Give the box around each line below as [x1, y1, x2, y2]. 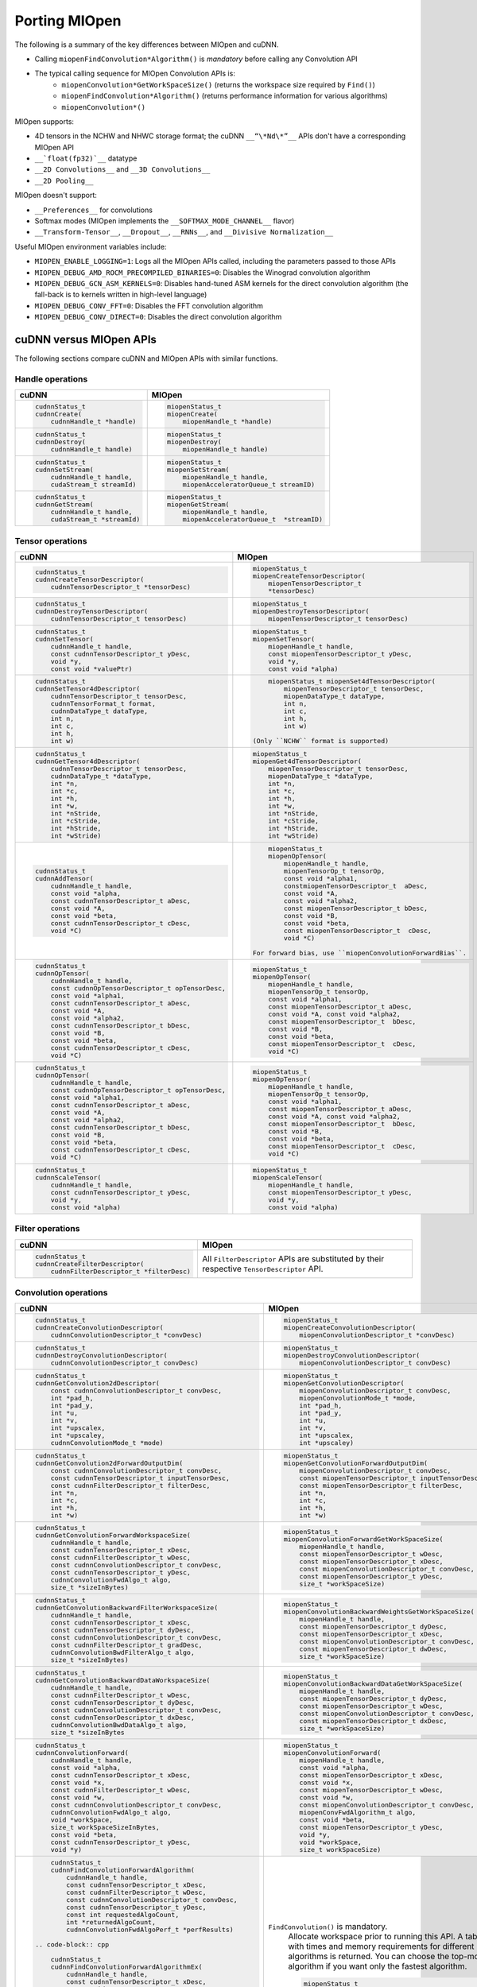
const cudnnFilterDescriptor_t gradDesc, [50, 1641, 203, 1649]
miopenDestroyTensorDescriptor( [252, 606, 370, 615]
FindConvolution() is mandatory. [268, 1920, 388, 1931]
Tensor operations [14, 535, 87, 546]
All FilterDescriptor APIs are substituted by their [202, 1253, 385, 1265]
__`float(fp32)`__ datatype [34, 153, 138, 163]
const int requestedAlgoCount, [66, 1910, 180, 1919]
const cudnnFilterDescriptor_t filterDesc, [50, 1481, 211, 1489]
